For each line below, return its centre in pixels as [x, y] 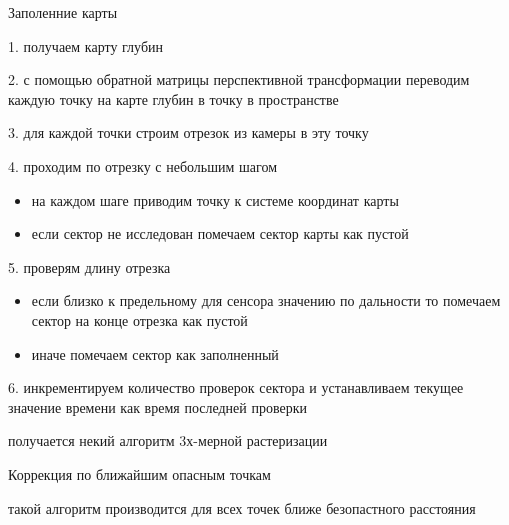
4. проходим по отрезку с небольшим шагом [143, 165]
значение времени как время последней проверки [157, 406]
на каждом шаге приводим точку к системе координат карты [215, 199]
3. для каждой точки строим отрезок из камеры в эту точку [188, 132]
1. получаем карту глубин [85, 45]
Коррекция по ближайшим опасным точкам [139, 473]
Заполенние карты [63, 12]
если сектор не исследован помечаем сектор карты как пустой [220, 233]
